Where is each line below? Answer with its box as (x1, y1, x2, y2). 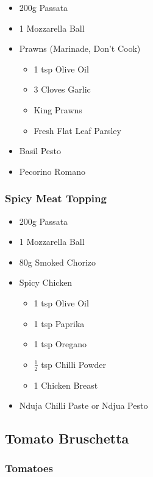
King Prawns (34, 103, 82, 116)
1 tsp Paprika (34, 317, 85, 330)
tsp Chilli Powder (41, 358, 107, 370)
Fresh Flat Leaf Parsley (34, 124, 121, 136)
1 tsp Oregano (34, 337, 87, 350)
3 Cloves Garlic (34, 83, 91, 96)
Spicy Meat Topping (5, 191, 107, 206)
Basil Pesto (19, 144, 61, 157)
